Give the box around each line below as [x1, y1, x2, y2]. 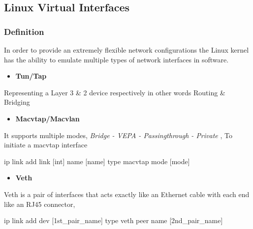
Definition [4, 25, 44, 37]
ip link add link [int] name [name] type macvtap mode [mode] [4, 156, 190, 166]
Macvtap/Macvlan [15, 113, 80, 123]
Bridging [4, 97, 30, 107]
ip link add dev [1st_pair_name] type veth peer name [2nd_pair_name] [4, 215, 223, 226]
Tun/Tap [15, 71, 47, 81]
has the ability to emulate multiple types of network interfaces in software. [4, 54, 229, 64]
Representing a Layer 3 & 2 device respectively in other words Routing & [4, 87, 225, 97]
